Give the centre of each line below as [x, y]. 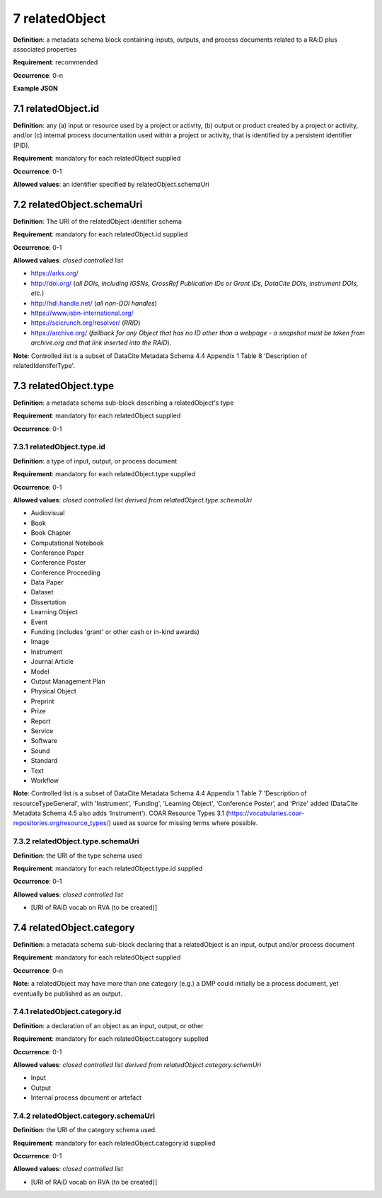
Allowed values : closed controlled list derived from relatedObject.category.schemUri [137, 1064]
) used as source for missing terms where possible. [183, 823]
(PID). [22, 145]
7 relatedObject [59, 18]
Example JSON [35, 88]
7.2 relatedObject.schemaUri [78, 204]
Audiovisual [48, 513]
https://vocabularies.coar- [266, 813]
